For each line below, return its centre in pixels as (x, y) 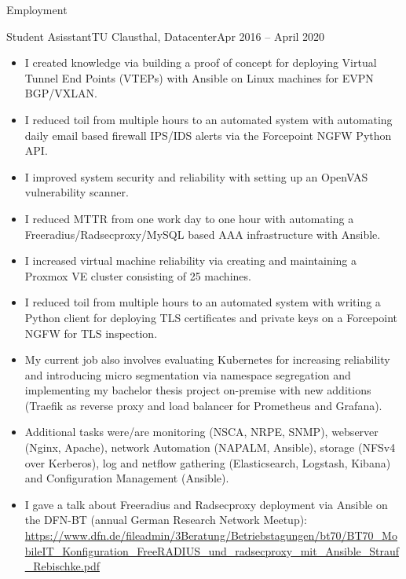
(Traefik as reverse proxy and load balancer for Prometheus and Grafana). (203, 405)
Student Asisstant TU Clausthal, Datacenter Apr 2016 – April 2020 (166, 36)
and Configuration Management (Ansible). (127, 478)
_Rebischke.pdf (62, 566)
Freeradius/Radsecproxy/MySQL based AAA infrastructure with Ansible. (203, 234)
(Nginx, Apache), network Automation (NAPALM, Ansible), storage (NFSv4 (210, 447)
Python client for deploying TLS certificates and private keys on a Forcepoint (211, 317)
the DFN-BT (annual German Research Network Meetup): (166, 520)
